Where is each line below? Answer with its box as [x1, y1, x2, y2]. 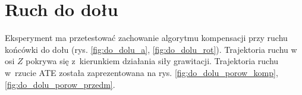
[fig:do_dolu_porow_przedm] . [5, 78, 115, 90]
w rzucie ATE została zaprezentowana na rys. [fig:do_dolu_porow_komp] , [5, 66, 278, 78]
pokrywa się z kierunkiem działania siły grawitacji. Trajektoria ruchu [26, 55, 279, 67]
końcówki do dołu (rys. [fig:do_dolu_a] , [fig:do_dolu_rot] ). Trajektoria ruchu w [5, 43, 297, 55]
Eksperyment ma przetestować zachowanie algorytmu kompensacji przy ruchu [5, 31, 288, 44]
